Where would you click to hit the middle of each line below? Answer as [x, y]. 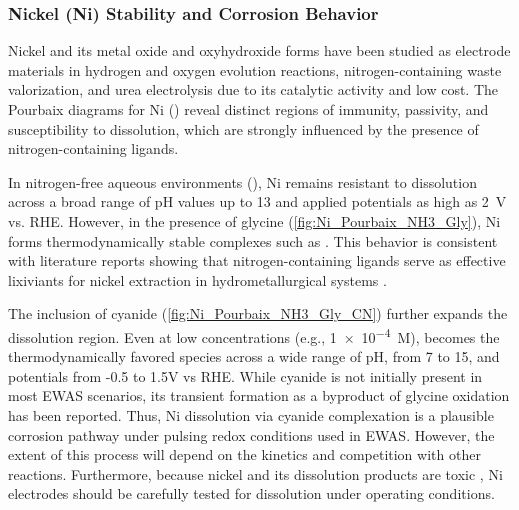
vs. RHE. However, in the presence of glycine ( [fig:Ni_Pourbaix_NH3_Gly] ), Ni [254, 220]
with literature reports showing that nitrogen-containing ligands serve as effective [257, 260]
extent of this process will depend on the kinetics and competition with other [244, 454]
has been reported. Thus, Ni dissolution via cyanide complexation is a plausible [251, 414]
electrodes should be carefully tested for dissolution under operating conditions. [251, 493]
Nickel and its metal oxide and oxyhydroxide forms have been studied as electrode [259, 50]
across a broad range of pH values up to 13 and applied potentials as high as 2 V [257, 201]
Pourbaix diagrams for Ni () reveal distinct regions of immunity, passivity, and [248, 109]
